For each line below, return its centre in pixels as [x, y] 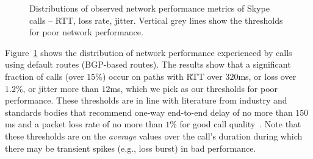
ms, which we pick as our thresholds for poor [194, 88]
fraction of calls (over [45, 76]
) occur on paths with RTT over [163, 76]
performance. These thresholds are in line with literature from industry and [146, 100]
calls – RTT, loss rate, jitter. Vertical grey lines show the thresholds [156, 20]
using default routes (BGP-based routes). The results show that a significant [148, 64]
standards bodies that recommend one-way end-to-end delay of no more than [149, 112]
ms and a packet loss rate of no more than [84, 124]
